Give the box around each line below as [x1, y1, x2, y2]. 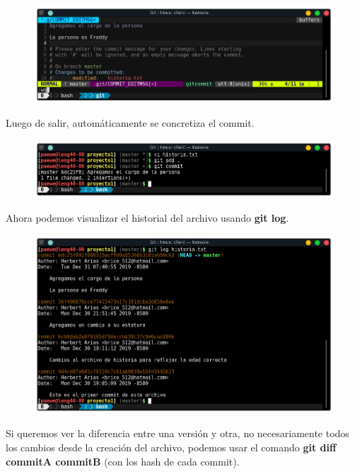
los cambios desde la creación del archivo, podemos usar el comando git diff [6, 440, 337, 454]
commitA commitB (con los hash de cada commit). [6, 453, 240, 468]
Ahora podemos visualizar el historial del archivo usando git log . [6, 210, 289, 225]
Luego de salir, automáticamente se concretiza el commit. [6, 115, 255, 130]
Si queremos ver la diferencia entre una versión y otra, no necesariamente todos [6, 426, 349, 441]
